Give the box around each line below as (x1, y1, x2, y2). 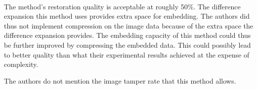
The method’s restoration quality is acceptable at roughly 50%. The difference (4, 1, 241, 11)
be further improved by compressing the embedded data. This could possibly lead (4, 39, 251, 50)
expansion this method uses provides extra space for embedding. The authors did (4, 11, 250, 21)
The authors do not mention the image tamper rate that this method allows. (4, 75, 236, 86)
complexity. (4, 59, 39, 69)
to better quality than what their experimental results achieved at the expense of (4, 49, 250, 59)
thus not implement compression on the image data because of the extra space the (4, 20, 254, 30)
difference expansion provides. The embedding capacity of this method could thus (4, 30, 251, 40)
